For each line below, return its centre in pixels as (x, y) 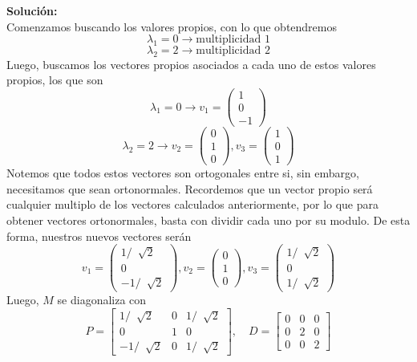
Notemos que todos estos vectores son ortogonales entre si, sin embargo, (183, 173)
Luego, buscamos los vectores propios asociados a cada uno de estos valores (191, 64)
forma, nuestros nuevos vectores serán (99, 236)
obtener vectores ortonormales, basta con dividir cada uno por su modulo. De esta (208, 220)
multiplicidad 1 (233, 40)
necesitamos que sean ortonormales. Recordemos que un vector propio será (190, 188)
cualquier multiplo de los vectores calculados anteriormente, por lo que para (193, 204)
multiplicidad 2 (233, 50)
